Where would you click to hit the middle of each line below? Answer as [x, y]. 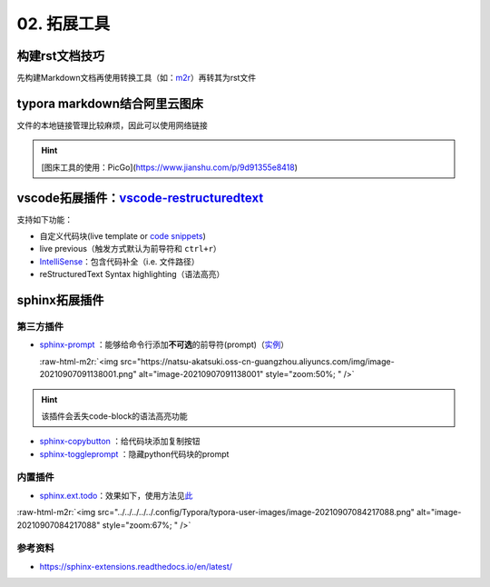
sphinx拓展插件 [60, 300]
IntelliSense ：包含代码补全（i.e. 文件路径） [119, 261]
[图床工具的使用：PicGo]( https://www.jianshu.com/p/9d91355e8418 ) [170, 167]
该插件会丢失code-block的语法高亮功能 [114, 416]
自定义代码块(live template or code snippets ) [122, 236]
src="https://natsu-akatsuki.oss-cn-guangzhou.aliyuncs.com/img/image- [257, 361]
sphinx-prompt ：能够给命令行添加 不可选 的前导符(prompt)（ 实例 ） [164, 344]
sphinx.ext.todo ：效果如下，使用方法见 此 [116, 495]
